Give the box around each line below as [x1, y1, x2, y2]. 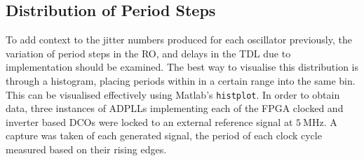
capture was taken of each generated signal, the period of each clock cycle [6, 128, 322, 143]
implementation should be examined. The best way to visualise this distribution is [6, 59, 359, 74]
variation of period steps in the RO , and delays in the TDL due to [6, 45, 291, 60]
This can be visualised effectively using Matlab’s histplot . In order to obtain [6, 87, 340, 101]
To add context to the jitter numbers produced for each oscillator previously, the [6, 32, 352, 47]
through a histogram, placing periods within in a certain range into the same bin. [6, 73, 356, 87]
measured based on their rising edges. [6, 142, 167, 157]
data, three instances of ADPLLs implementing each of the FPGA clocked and [6, 101, 344, 115]
